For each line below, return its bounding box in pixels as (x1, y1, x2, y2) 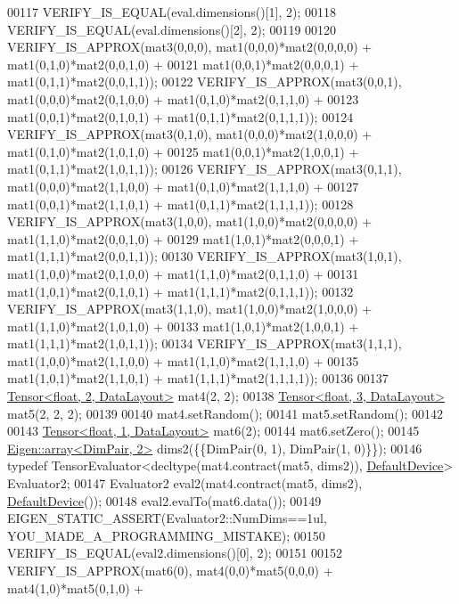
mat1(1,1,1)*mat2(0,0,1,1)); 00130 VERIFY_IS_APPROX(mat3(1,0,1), (7, 247, 402, 265)
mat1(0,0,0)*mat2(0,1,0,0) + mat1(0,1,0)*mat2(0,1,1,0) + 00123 (7, 89, 359, 108)
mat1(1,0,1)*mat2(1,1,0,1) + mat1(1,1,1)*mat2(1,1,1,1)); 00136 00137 (7, 369, 389, 388)
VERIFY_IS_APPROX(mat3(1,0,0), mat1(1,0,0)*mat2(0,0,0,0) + (7, 212, 373, 231)
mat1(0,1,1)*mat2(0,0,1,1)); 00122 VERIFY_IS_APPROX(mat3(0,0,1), (7, 72, 402, 91)
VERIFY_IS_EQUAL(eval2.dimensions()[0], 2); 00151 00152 (7, 543, 343, 562)
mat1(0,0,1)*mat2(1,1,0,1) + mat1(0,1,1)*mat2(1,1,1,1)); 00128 (7, 194, 354, 213)
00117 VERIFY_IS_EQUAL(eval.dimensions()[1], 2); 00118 (7, 3, 337, 20)
